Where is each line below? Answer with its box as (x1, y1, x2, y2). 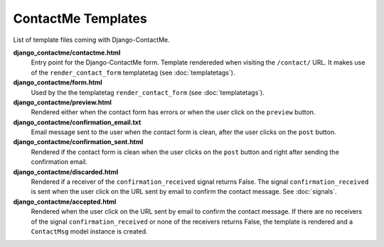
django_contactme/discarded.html (13, 168, 119, 176)
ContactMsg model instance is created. (31, 227, 149, 236)
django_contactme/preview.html (13, 98, 112, 106)
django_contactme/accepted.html (13, 197, 117, 206)
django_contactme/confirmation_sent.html (13, 138, 144, 146)
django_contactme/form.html (13, 78, 102, 87)
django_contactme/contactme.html (13, 48, 121, 57)
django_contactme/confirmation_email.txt (13, 118, 142, 126)
